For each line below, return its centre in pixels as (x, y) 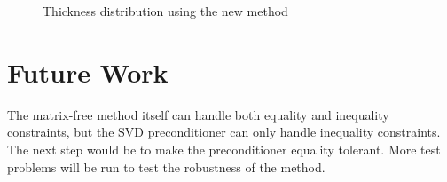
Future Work (88, 71)
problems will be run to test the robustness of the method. (166, 166)
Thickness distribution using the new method (165, 11)
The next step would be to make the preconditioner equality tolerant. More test (224, 149)
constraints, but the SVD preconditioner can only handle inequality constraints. (224, 132)
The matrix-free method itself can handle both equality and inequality (198, 114)
